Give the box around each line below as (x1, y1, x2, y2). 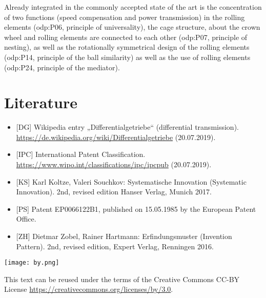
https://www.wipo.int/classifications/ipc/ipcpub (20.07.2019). (16, 159, 212, 170)
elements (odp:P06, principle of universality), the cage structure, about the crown (4, 22, 260, 32)
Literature (4, 92, 77, 113)
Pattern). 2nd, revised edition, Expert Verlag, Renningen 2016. (16, 241, 214, 251)
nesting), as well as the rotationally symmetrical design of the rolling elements (4, 42, 250, 52)
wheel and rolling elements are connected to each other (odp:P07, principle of (4, 31, 248, 42)
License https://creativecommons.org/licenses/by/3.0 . (4, 284, 173, 294)
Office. (16, 213, 36, 224)
